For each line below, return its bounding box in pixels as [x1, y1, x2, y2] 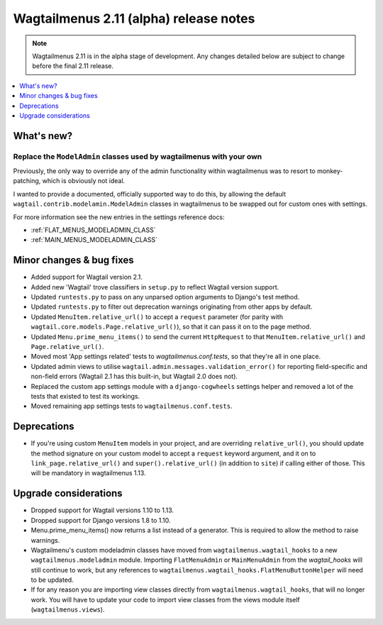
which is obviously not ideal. [42, 177, 126, 185]
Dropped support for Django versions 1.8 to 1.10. [30, 516, 171, 524]
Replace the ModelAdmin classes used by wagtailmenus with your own [13, 151, 262, 161]
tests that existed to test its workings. [30, 392, 140, 400]
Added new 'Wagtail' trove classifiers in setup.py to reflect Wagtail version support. [30, 282, 279, 291]
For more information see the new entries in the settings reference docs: [13, 213, 225, 221]
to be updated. [30, 575, 74, 585]
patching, [13, 177, 41, 185]
